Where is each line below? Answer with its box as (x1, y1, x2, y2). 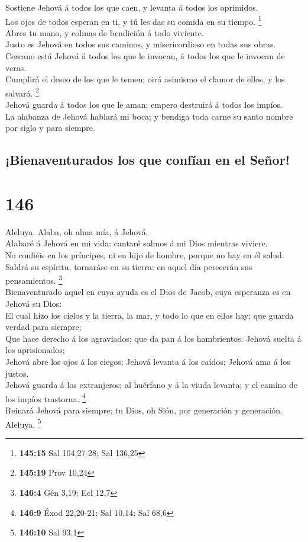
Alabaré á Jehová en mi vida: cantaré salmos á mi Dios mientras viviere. (5, 237, 268, 249)
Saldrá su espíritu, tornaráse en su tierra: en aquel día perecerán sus (5, 260, 252, 272)
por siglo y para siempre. (5, 121, 95, 134)
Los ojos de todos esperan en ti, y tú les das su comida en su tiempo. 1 (5, 13, 262, 27)
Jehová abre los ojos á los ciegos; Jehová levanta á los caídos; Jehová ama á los (5, 355, 290, 367)
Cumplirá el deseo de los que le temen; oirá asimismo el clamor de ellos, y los (5, 73, 285, 85)
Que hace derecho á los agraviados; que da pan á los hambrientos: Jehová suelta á (5, 332, 301, 344)
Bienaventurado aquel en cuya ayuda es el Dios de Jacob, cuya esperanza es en (5, 286, 291, 298)
